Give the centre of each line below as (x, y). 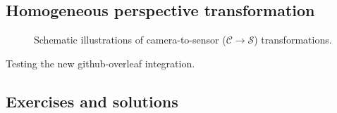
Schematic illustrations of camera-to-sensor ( (130, 40)
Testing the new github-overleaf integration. (100, 63)
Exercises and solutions (92, 101)
